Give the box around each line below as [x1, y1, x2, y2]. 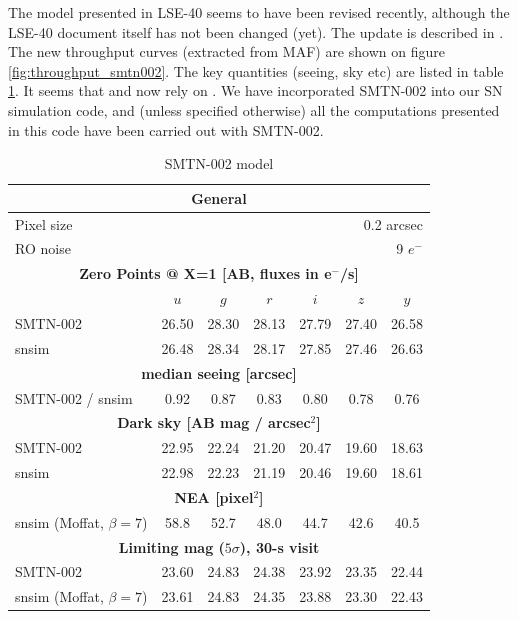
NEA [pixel [174, 486, 254, 507]
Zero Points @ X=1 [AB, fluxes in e [79, 263, 332, 284]
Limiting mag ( [118, 536, 225, 557]
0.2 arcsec [363, 213, 423, 234]
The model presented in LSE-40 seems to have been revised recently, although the [8, 2, 510, 22]
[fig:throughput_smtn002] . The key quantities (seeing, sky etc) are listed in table [8, 60, 504, 81]
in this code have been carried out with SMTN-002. [8, 119, 324, 140]
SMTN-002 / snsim [15, 387, 133, 408]
